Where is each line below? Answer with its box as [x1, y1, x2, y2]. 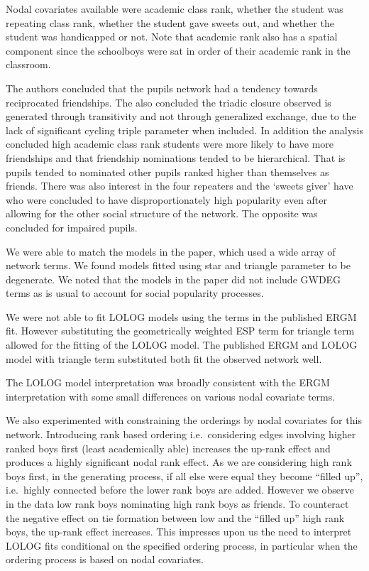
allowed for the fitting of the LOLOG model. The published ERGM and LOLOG [6, 337, 358, 352]
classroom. [6, 57, 51, 72]
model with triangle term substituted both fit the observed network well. [6, 351, 322, 366]
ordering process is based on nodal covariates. [6, 552, 204, 567]
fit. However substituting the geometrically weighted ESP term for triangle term [6, 323, 355, 338]
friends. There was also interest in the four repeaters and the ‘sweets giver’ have [6, 178, 353, 193]
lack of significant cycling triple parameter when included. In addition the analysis [6, 122, 363, 137]
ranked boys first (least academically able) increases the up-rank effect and [6, 440, 331, 455]
